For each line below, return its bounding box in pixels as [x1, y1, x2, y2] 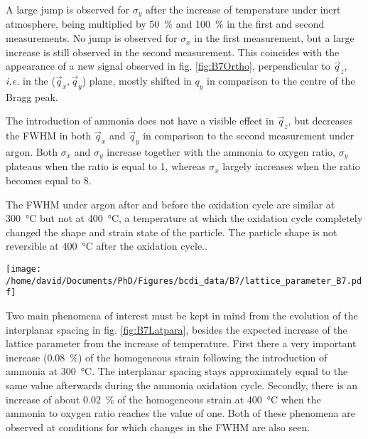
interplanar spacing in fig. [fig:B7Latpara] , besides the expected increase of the [6, 322, 347, 337]
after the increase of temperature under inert [146, 2, 341, 16]
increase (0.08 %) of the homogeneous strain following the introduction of [6, 349, 328, 364]
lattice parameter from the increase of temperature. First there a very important [6, 336, 357, 351]
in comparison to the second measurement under [143, 128, 355, 143]
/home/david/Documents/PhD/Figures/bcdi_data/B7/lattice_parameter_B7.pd [6, 275, 362, 286]
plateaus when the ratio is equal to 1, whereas [6, 159, 206, 174]
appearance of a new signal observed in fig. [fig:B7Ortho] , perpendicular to [6, 58, 330, 73]
